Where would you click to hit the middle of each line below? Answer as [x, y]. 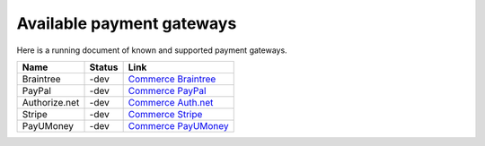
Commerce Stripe [165, 114]
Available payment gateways [127, 23]
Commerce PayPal [167, 90]
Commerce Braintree [172, 79]
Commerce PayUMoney [178, 125]
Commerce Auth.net [171, 102]
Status [104, 67]
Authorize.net [51, 102]
